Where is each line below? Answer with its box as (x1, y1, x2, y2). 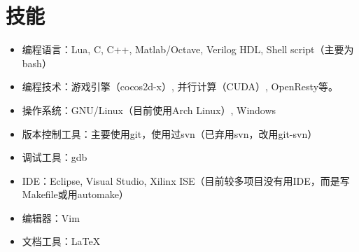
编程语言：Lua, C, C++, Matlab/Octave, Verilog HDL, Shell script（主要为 (22, 42, 354, 57)
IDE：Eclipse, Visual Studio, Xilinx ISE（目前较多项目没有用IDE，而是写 (22, 173, 350, 188)
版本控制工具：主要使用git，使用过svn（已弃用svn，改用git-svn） (22, 126, 318, 141)
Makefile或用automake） (22, 187, 129, 202)
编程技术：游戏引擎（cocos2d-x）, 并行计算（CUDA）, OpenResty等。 (22, 79, 339, 94)
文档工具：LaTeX (22, 234, 101, 248)
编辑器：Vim (22, 210, 80, 225)
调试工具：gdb (22, 150, 87, 164)
